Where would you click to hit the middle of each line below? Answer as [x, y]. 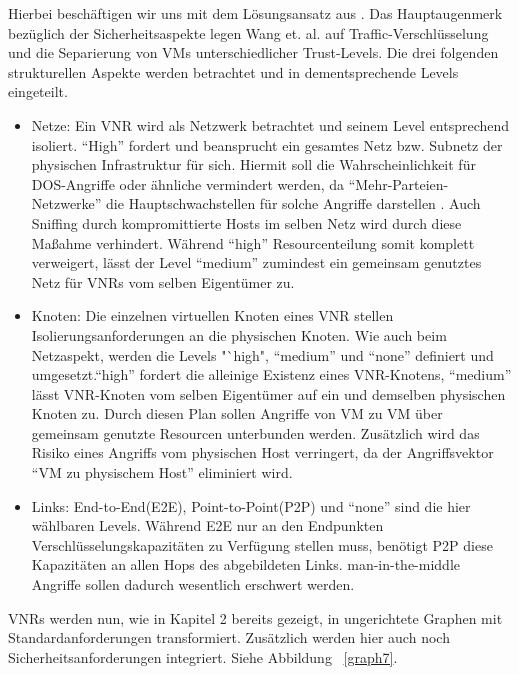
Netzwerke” [66, 203]
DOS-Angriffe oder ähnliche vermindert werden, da [188, 183]
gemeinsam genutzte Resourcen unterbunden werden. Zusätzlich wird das [255, 432]
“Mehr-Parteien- [398, 183]
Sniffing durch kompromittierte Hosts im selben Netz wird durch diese [246, 222]
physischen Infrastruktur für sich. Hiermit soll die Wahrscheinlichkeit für [253, 164]
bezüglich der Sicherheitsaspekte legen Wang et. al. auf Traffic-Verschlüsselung [248, 32]
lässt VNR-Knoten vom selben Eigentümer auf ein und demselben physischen [268, 393]
